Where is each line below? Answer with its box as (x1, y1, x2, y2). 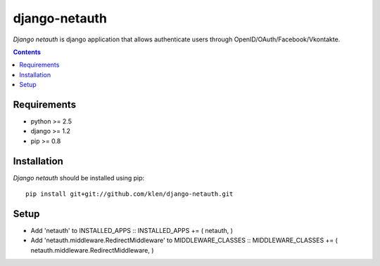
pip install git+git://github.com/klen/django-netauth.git (25, 190, 234, 198)
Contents (13, 48, 42, 56)
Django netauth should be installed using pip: (13, 173, 145, 182)
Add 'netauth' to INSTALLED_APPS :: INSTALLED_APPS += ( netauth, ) (30, 227, 234, 234)
